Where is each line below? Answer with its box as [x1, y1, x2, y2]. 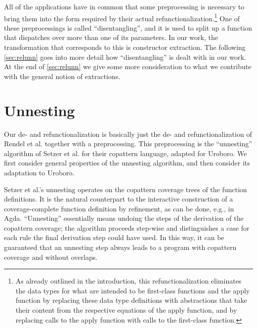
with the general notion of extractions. [4, 71, 121, 81]
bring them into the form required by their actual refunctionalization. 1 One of [4, 11, 240, 23]
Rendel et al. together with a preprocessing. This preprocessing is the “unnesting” [4, 138, 252, 149]
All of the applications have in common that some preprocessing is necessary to [4, 1, 245, 11]
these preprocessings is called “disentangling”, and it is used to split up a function [4, 22, 253, 33]
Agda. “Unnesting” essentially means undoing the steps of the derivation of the [4, 213, 244, 223]
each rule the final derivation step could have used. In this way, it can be [4, 232, 224, 243]
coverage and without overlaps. [4, 251, 98, 262]
